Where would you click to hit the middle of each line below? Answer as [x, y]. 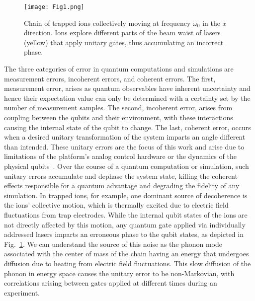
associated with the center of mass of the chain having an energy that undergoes [127, 254]
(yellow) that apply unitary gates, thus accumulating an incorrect [124, 42]
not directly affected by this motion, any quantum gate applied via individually [125, 224]
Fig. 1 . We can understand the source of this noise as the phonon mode [113, 244]
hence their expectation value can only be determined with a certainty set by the [127, 98]
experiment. [22, 292]
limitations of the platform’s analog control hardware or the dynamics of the [120, 156]
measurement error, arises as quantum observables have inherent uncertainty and [127, 88]
